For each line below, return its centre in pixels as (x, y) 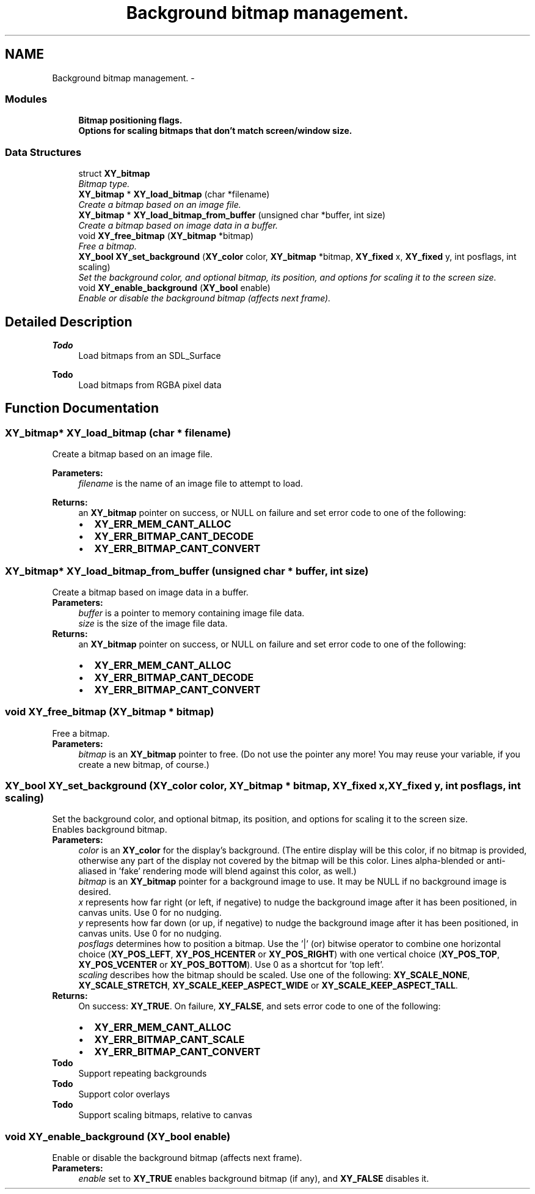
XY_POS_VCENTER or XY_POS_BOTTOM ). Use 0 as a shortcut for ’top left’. (231, 965)
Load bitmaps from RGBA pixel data (150, 385)
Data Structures (43, 152)
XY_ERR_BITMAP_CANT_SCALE (169, 1040)
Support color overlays (124, 1094)
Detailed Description (69, 322)
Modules (26, 99)
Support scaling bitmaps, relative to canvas (165, 1115)
